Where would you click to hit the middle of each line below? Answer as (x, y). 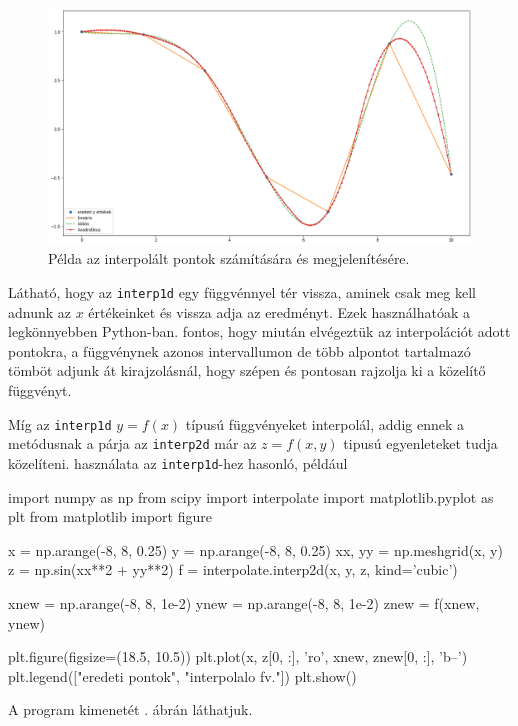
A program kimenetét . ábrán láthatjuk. (130, 709)
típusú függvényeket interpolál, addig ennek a (324, 423)
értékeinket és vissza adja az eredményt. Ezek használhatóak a (279, 311)
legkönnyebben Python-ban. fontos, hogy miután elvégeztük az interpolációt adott (259, 331)
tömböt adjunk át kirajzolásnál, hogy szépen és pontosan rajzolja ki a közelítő (247, 370)
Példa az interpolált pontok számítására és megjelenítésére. (229, 258)
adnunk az (40, 311)
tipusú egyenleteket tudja (420, 443)
